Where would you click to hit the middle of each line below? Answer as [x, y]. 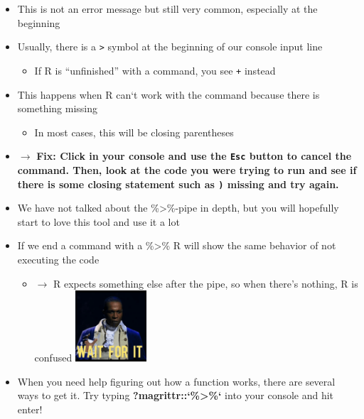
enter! [30, 409]
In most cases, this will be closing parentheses [134, 132]
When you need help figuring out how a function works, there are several [176, 381]
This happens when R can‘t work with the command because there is [168, 94]
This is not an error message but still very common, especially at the [167, 9]
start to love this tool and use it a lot [98, 221]
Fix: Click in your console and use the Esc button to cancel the [194, 156]
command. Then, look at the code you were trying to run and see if [187, 169]
